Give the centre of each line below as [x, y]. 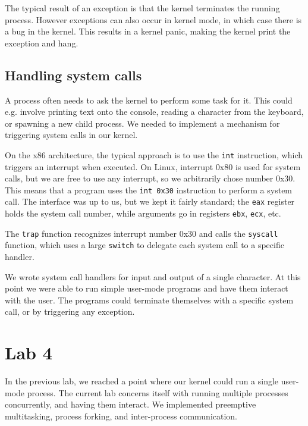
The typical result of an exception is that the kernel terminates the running [142, 8]
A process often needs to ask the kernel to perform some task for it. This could [149, 100]
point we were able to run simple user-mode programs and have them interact [147, 288]
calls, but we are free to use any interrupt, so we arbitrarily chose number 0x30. [150, 178]
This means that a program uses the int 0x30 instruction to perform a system [149, 189]
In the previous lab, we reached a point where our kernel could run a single [142, 381]
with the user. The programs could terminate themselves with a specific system [149, 300]
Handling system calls [73, 75]
